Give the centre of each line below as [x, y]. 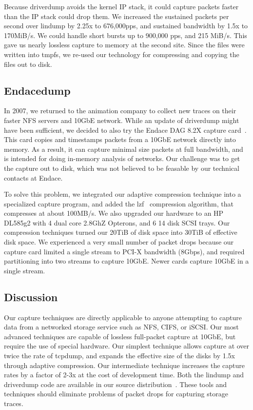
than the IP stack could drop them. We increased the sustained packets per [117, 16]
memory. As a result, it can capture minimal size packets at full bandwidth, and [124, 149]
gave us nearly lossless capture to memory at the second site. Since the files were [124, 45]
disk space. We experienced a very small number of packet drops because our [119, 242]
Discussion [31, 297]
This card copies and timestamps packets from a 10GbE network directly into [120, 139]
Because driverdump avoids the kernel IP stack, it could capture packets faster [121, 6]
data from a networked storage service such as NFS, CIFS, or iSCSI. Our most [121, 327]
